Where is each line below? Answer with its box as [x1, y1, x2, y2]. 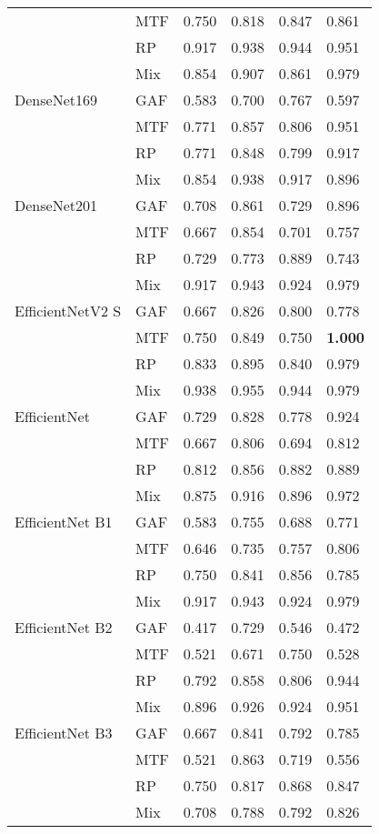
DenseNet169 [15, 89, 97, 110]
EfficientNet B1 [15, 511, 113, 532]
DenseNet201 [15, 195, 97, 216]
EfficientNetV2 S [15, 300, 122, 321]
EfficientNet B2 [15, 617, 113, 638]
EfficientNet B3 [15, 722, 113, 743]
